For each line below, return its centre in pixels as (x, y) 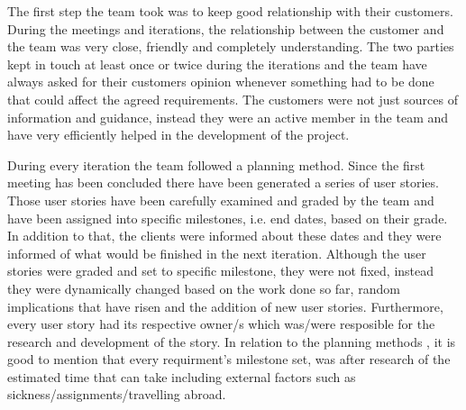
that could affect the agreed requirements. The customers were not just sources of (233, 99)
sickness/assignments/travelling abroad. (117, 394)
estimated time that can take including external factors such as (182, 376)
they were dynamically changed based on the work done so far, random (204, 288)
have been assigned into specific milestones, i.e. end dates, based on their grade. (228, 218)
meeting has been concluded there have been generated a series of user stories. (223, 182)
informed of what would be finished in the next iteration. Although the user (217, 253)
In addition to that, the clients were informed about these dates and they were (224, 236)
